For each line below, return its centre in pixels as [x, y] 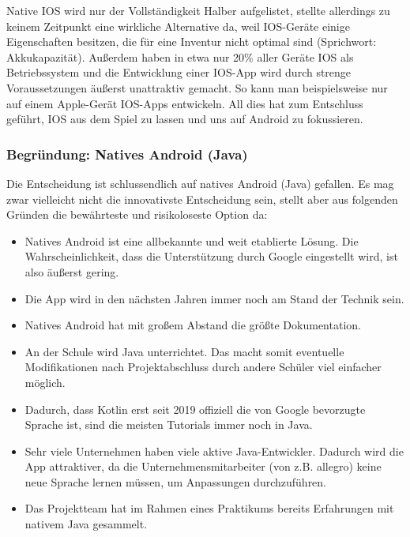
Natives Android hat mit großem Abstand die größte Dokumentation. [193, 325]
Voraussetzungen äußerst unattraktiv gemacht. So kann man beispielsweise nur [197, 87]
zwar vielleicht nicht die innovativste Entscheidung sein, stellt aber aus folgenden [202, 199]
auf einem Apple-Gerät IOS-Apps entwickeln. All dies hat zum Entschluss [185, 103]
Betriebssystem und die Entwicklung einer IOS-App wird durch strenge [179, 72]
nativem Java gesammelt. [86, 524]
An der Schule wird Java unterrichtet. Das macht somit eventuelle [184, 351]
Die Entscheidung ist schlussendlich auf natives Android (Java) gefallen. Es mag [200, 183]
